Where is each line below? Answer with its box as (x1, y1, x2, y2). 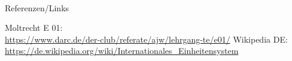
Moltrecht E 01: (5, 21, 63, 34)
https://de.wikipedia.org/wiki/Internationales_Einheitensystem (5, 44, 239, 57)
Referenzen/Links (5, 1, 69, 14)
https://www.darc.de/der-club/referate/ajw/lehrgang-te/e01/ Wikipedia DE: (5, 33, 288, 45)
